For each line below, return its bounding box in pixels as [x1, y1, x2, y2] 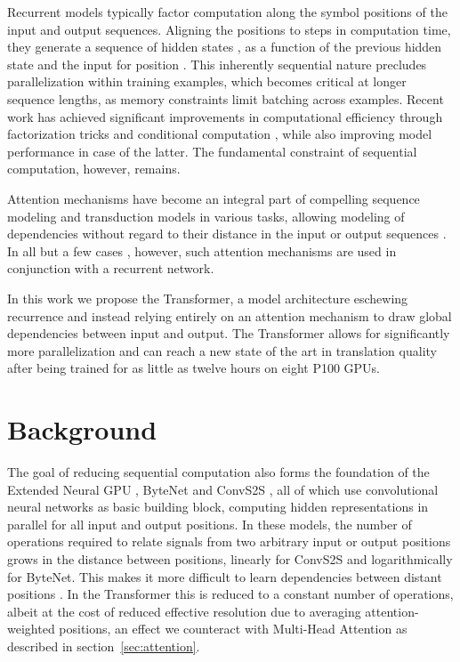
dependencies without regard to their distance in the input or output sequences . [7, 224, 447, 243]
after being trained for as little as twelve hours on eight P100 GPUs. [7, 359, 381, 377]
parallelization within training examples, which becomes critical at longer [7, 72, 407, 91]
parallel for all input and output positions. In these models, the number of [7, 514, 412, 533]
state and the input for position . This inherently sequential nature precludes [7, 54, 427, 73]
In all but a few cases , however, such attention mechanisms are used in [7, 241, 397, 260]
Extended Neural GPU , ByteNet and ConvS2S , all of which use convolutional [7, 480, 439, 498]
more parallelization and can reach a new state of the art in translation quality [7, 341, 437, 359]
